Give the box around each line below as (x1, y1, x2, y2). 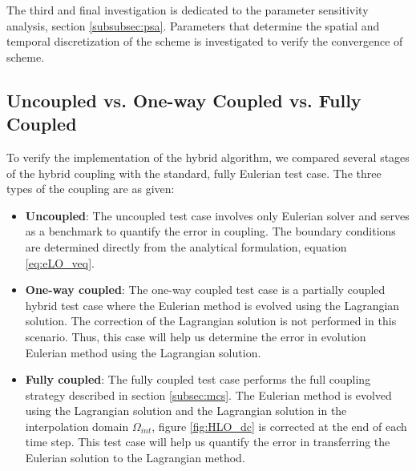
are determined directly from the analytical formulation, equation (25, 238, 347, 255)
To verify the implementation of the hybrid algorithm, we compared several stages (6, 148, 410, 165)
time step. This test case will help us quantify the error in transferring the (25, 433, 390, 450)
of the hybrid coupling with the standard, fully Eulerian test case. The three (6, 164, 382, 181)
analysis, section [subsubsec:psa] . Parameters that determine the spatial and (6, 17, 380, 34)
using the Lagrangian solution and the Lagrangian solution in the (25, 402, 347, 419)
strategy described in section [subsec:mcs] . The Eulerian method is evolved (25, 386, 392, 403)
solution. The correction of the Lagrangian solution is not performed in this (25, 312, 397, 329)
